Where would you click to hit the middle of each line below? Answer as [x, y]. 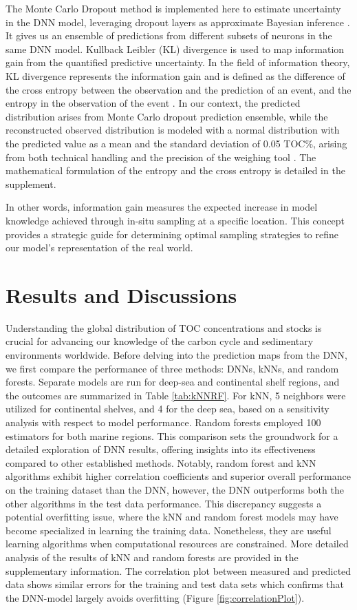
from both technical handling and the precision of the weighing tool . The [161, 157]
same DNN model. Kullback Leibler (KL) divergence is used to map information [175, 49]
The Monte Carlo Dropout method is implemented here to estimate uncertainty [173, 8]
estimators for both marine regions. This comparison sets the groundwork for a [172, 435]
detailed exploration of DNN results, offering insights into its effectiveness [161, 449]
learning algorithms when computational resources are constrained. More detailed [177, 544]
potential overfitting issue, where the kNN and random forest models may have [172, 517]
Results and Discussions [121, 294]
